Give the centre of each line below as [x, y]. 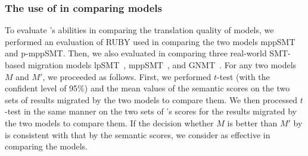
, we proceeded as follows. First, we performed [127, 76]
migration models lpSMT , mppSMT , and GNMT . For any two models [162, 65]
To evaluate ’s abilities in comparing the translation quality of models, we [139, 30]
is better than [252, 122]
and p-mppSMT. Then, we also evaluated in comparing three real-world [136, 53]
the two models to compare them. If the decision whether [109, 122]
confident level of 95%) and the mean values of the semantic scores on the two [147, 88]
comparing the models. [46, 146]
